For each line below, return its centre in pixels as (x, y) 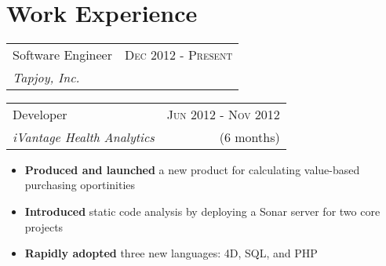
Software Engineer (62, 54)
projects (44, 226)
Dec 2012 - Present (179, 54)
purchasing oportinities (80, 185)
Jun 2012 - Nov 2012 (223, 114)
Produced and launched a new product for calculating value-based (192, 169)
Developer (40, 114)
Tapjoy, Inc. (46, 77)
